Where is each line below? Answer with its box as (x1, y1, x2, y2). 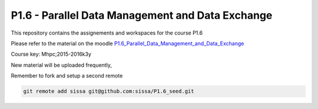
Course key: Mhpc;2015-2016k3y (11, 50, 91, 58)
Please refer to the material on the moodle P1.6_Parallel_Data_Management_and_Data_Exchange (11, 40, 244, 47)
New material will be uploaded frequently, (11, 62, 112, 69)
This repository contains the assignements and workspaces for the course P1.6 (11, 29, 203, 36)
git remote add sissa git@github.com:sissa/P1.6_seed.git (23, 88, 194, 95)
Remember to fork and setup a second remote (11, 72, 123, 79)
